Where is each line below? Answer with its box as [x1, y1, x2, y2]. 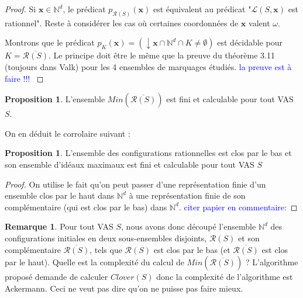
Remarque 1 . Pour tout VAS [5, 220, 113, 233]
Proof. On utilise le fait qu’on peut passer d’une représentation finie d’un [5, 178, 266, 190]
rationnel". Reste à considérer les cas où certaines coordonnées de [5, 16, 239, 29]
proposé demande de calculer [5, 271, 108, 283]
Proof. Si [5, 3, 36, 15]
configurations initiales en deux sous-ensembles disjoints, [5, 231, 207, 244]
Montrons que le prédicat [5, 36, 95, 48]
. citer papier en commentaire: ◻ [178, 200, 298, 213]
